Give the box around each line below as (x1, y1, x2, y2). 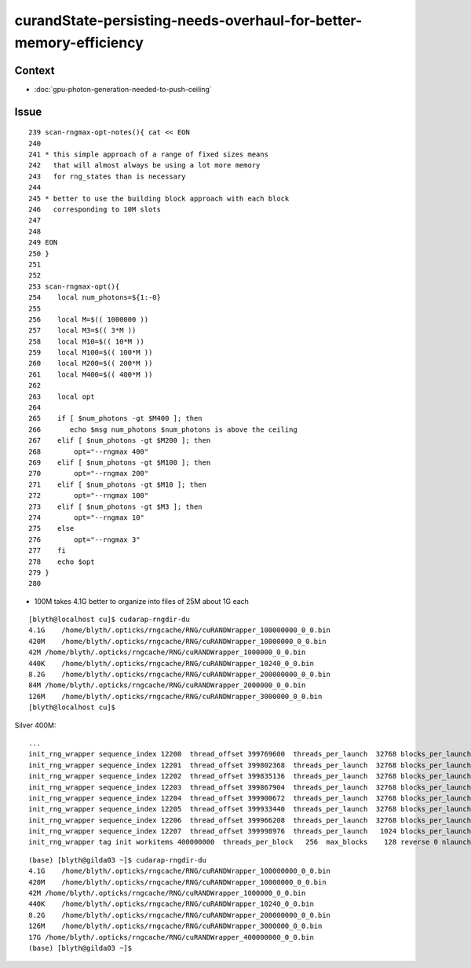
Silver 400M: (14, 720, 57, 730)
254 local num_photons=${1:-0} (28, 293, 161, 302)
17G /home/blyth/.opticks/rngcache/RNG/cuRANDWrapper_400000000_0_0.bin (28, 933, 314, 941)
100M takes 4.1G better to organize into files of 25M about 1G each (34, 596, 249, 605)
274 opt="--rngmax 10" (28, 513, 145, 522)
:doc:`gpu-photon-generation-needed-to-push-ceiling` (34, 84, 212, 94)
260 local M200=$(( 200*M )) (28, 359, 153, 368)
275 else (28, 524, 75, 533)
